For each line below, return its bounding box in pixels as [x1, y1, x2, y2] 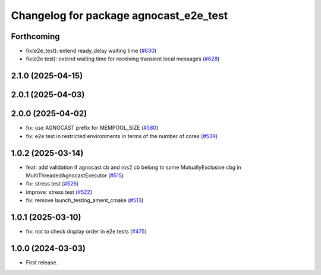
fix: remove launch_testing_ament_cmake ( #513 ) [26, 197, 144, 204]
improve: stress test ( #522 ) [26, 188, 92, 196]
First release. [26, 259, 58, 266]
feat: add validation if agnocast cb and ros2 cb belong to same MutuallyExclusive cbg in [26, 164, 242, 171]
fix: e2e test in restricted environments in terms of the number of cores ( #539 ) [26, 132, 218, 139]
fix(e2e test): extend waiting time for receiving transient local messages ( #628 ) [26, 55, 220, 62]
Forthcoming [11, 31, 60, 41]
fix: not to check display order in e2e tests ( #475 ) [26, 228, 147, 235]
